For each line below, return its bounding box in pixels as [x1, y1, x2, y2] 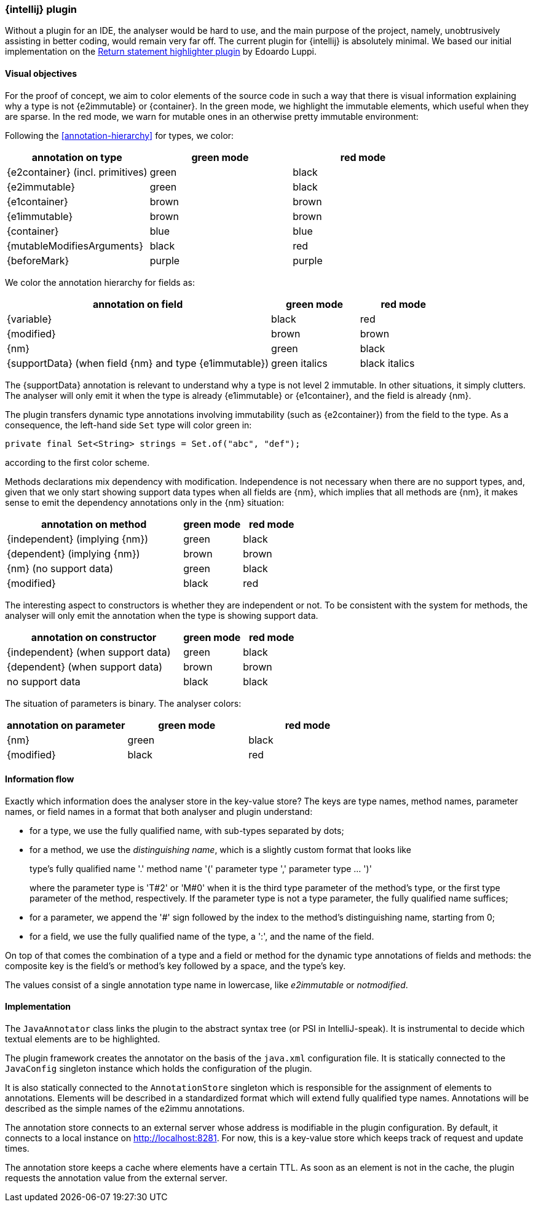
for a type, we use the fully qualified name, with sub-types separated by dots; [30, 825, 344, 836]
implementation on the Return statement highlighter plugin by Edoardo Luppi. [5, 46, 317, 57]
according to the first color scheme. [5, 457, 150, 468]
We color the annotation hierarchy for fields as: [5, 277, 195, 288]
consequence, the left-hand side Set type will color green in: [5, 419, 252, 430]
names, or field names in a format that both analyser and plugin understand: [5, 806, 313, 817]
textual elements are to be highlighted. [5, 1034, 160, 1045]
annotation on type [31, 151, 122, 163]
